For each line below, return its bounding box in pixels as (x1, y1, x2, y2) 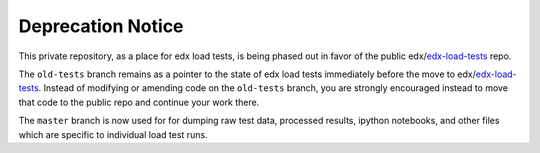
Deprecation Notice (18, 15, 184, 37)
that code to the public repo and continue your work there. (18, 96, 260, 108)
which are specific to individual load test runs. (18, 128, 209, 140)
